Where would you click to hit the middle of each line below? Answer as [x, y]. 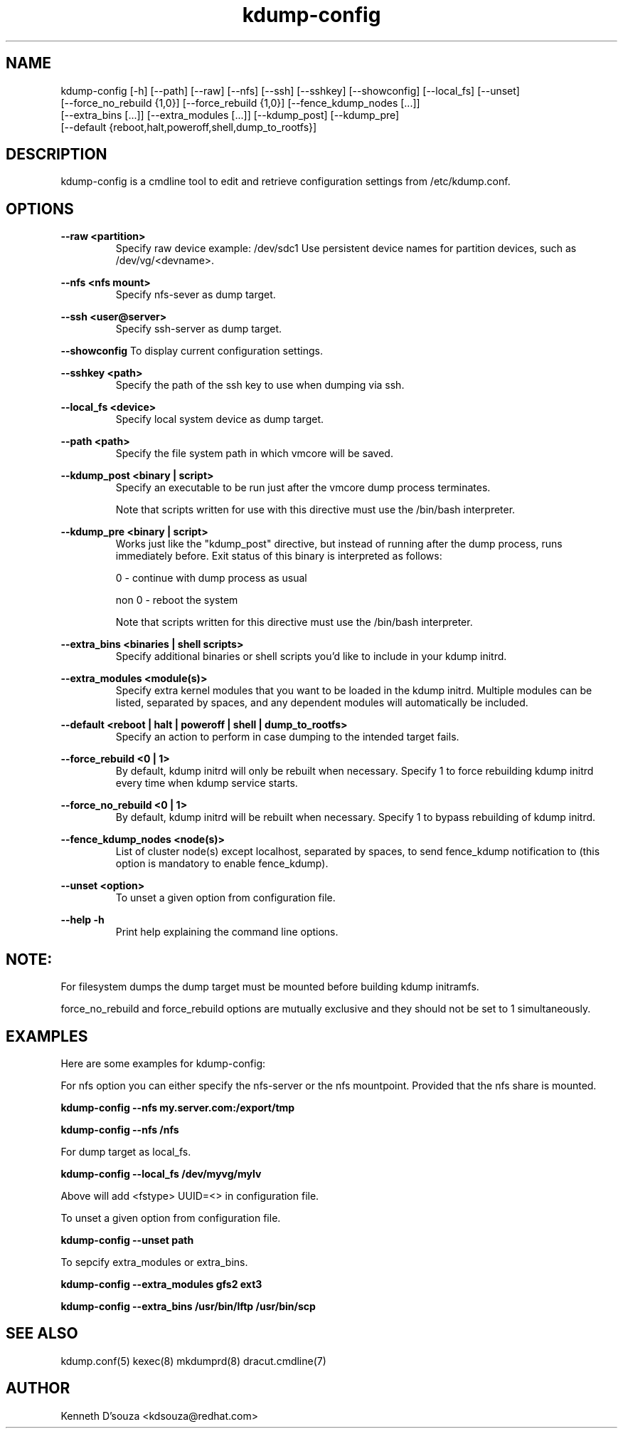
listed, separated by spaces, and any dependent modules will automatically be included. [322, 703]
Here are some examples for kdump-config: [163, 1063]
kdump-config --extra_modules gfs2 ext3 [161, 1284]
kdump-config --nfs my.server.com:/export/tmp [178, 1107]
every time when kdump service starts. [207, 783]
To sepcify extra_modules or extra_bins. [154, 1262]
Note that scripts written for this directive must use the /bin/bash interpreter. [294, 622]
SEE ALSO [42, 1334]
